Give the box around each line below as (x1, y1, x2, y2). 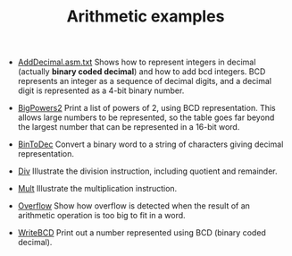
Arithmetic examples (66, 6, 225, 27)
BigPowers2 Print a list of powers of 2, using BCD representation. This (17, 103, 276, 114)
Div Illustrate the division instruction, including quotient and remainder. (17, 166, 278, 176)
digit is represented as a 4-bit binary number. (17, 85, 185, 96)
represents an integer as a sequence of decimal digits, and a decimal (17, 76, 272, 87)
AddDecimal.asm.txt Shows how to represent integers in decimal (17, 56, 256, 68)
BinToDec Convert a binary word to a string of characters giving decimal (17, 139, 284, 149)
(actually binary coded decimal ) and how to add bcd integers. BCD (17, 66, 266, 77)
